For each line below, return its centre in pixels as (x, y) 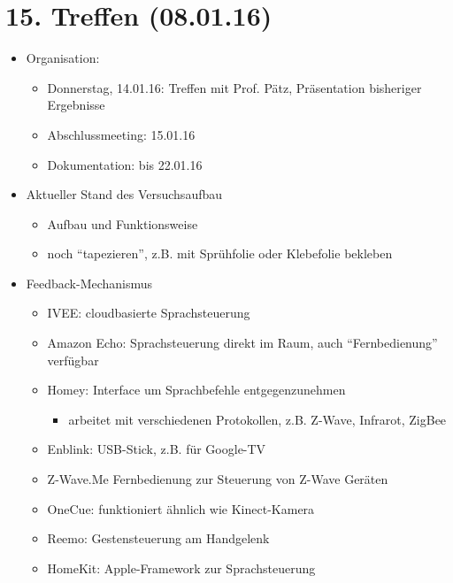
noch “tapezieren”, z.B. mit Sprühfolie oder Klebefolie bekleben (220, 253)
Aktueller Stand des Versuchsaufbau (124, 194)
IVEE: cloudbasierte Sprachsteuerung (149, 313)
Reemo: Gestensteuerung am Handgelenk (158, 538)
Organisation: (63, 58)
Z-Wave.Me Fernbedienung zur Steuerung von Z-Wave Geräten (218, 479)
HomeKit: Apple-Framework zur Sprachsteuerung (181, 568)
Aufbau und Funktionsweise (123, 223)
